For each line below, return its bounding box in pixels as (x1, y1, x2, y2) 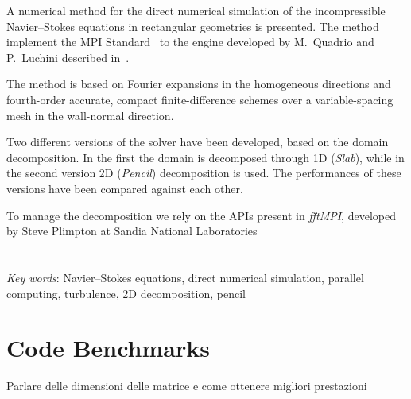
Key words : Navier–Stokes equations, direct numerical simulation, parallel (6, 269, 364, 285)
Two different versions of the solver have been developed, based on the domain (6, 134, 389, 150)
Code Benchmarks (6, 331, 210, 364)
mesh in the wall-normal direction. (6, 107, 174, 123)
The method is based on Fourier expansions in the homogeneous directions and (6, 76, 391, 92)
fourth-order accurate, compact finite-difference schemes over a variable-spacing (6, 91, 394, 107)
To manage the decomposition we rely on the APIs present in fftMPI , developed (6, 207, 396, 223)
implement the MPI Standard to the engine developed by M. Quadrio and (6, 33, 374, 50)
